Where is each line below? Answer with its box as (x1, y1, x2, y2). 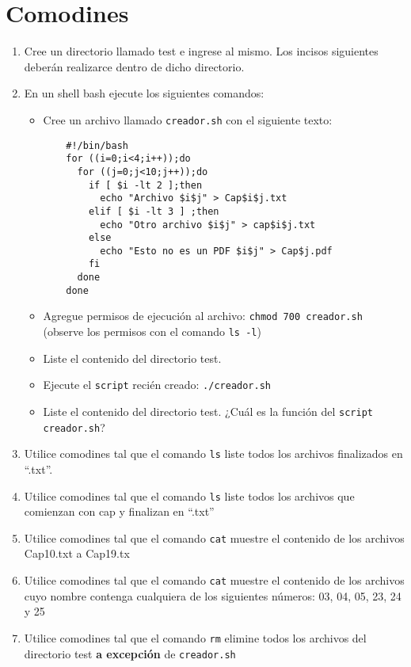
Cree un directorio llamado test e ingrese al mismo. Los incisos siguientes (24, 43, 379, 59)
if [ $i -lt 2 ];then (88, 179, 203, 191)
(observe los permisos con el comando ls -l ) (43, 323, 261, 340)
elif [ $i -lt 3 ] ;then (88, 205, 219, 217)
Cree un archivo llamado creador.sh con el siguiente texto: (43, 111, 333, 128)
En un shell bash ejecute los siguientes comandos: (24, 85, 264, 101)
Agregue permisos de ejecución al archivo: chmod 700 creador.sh (43, 307, 363, 324)
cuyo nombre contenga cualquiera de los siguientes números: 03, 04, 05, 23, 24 (24, 587, 401, 604)
